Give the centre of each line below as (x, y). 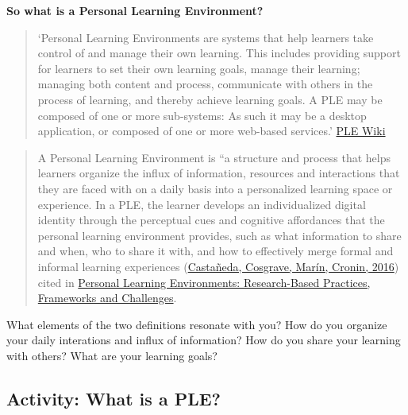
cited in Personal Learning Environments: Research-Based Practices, (204, 282)
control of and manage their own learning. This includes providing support (219, 53)
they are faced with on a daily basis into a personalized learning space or (215, 188)
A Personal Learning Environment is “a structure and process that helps (214, 157)
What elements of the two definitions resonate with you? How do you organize (197, 324)
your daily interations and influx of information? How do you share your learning (204, 340)
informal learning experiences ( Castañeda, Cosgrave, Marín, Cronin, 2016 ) (218, 266)
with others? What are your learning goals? (112, 355)
